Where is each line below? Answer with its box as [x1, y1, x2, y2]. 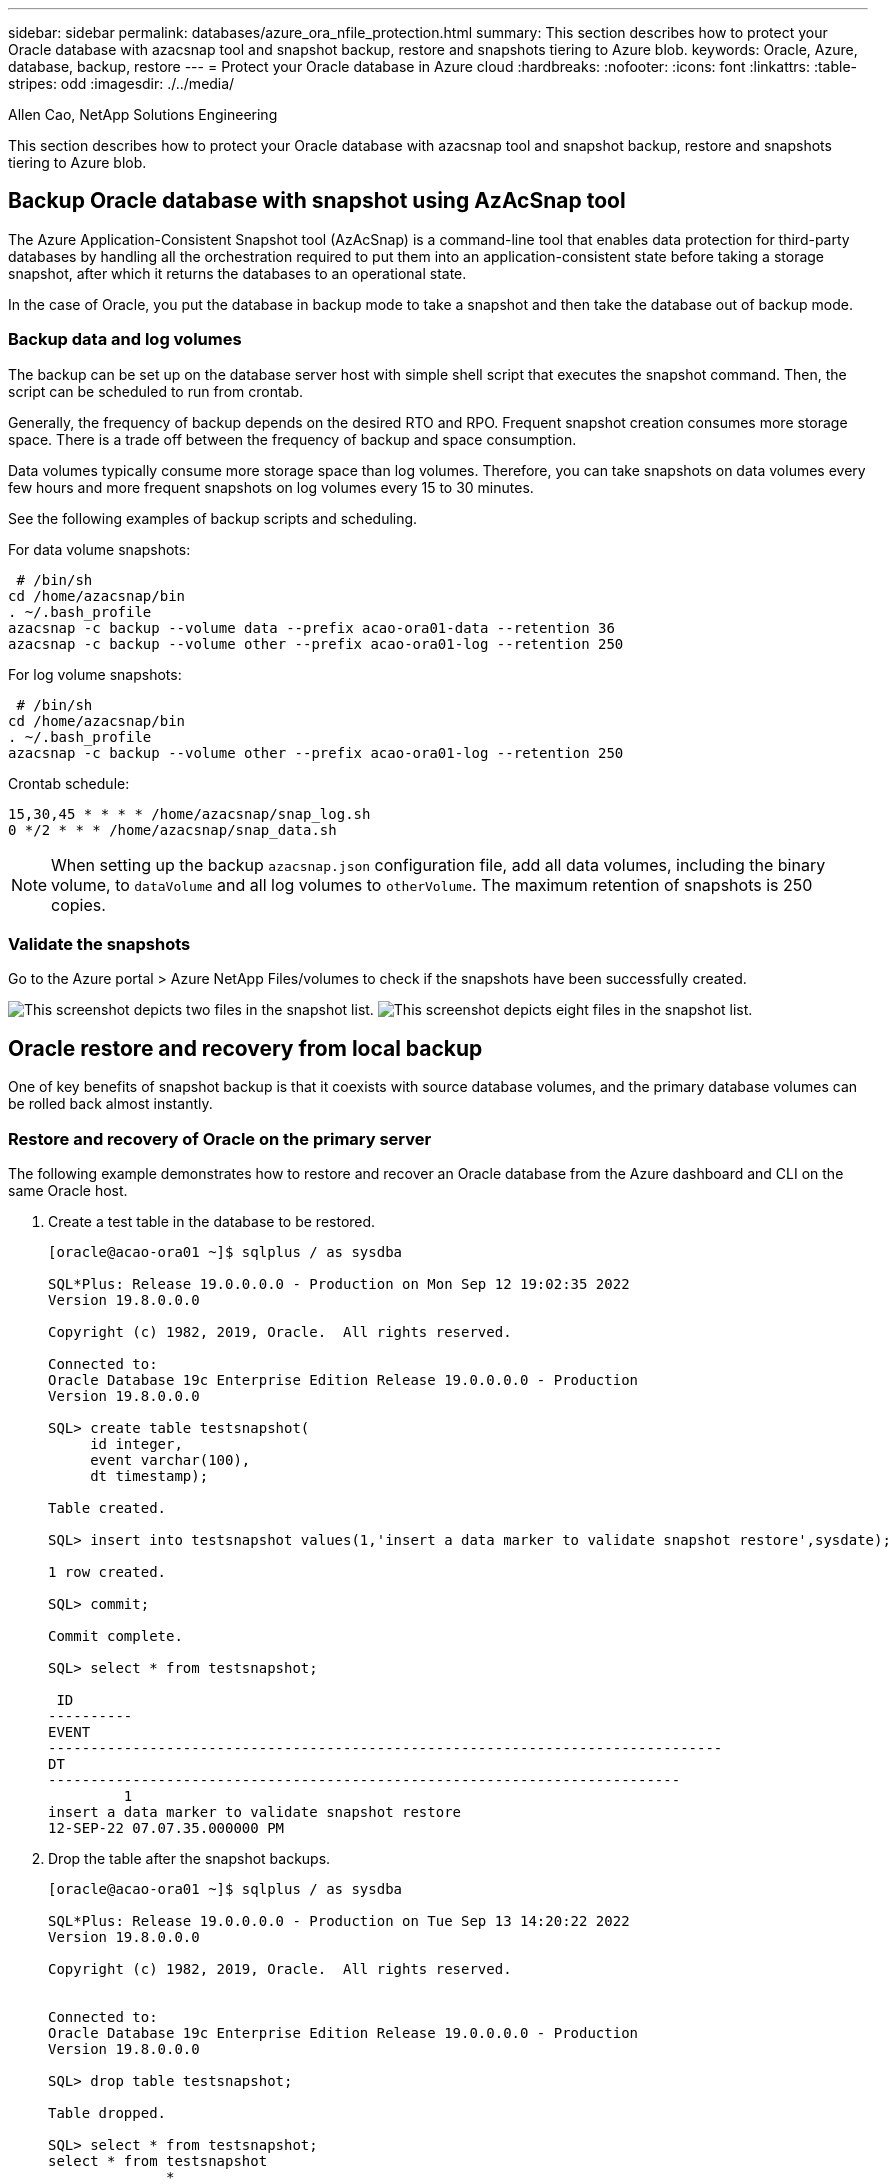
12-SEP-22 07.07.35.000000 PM [48, 1819, 285, 1836]
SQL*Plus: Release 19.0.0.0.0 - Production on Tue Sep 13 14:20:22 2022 [48, 1912, 630, 1929]
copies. [51, 894, 106, 915]
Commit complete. [48, 1627, 183, 1644]
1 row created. [48, 1563, 167, 1580]
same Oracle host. [8, 1181, 128, 1199]
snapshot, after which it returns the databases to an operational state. [8, 264, 467, 282]
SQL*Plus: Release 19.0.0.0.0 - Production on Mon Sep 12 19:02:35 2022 [48, 1275, 630, 1292]
